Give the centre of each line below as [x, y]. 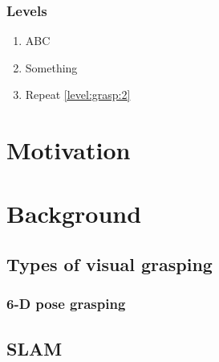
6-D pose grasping [66, 304]
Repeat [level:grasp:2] [78, 95]
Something [51, 67]
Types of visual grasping [109, 264]
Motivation [69, 150]
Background [74, 213]
